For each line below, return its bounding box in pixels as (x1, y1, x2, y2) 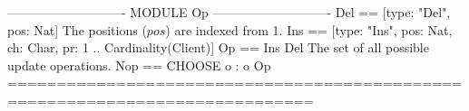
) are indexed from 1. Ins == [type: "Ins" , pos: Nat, (165, 20, 453, 39)
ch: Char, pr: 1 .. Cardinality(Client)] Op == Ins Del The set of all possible (7, 38, 429, 57)
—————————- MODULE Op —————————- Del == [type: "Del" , (7, 3, 451, 21)
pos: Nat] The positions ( (7, 20, 147, 39)
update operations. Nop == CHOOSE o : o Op (7, 55, 271, 74)
